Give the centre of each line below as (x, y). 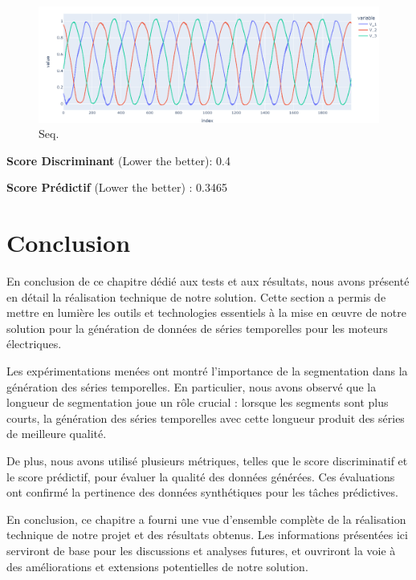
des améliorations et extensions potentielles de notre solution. (157, 566)
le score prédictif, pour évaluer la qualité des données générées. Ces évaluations (201, 476)
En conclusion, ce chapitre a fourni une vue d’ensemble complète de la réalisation (206, 519)
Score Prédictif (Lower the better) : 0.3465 (117, 187)
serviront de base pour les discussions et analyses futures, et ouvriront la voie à (201, 550)
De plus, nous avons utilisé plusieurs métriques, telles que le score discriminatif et (207, 460)
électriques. (34, 344)
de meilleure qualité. (57, 434)
